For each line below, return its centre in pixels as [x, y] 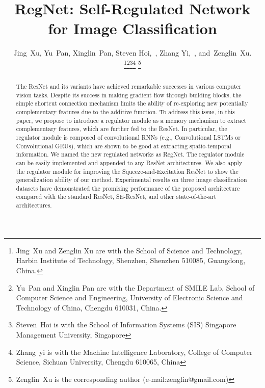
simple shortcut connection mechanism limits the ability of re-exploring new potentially [132, 103]
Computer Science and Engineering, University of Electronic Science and [129, 298]
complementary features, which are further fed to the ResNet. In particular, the [122, 129]
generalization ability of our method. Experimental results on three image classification [131, 180]
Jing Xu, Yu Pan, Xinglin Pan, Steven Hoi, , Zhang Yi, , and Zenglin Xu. [132, 53]
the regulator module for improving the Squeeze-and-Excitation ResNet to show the [127, 171]
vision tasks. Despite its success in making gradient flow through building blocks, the [129, 95]
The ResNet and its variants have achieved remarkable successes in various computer [129, 86]
